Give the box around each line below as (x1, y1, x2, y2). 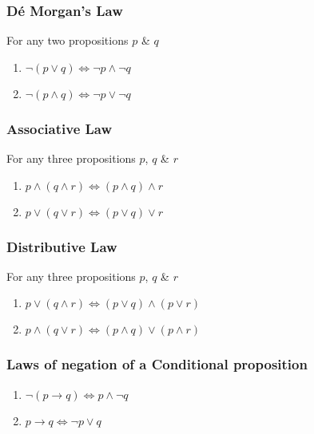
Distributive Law (6, 236, 117, 256)
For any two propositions (6, 32, 129, 49)
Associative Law (6, 118, 113, 138)
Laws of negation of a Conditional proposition (6, 354, 308, 374)
